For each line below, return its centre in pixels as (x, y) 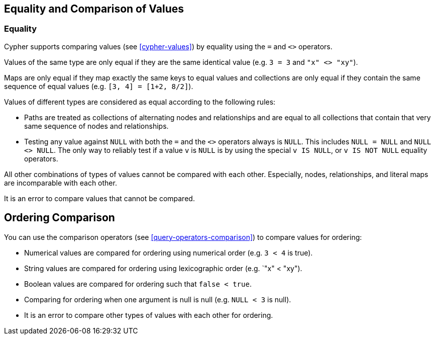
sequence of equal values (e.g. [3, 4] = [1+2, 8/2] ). (99, 86)
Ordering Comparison (60, 218)
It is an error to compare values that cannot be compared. (99, 198)
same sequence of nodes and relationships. (96, 126)
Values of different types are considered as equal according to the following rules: (140, 102)
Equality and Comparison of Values (94, 9)
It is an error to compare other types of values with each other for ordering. (149, 315)
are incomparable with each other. (61, 183)
